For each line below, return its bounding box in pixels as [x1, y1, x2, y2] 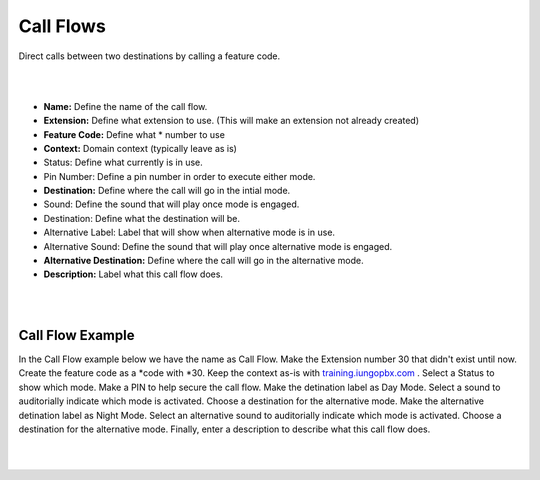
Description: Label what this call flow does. [43, 268, 224, 280]
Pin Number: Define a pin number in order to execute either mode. [43, 170, 316, 182]
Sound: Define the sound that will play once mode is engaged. [43, 198, 300, 210]
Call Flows [18, 15, 107, 37]
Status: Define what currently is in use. [43, 156, 204, 169]
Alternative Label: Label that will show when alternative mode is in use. [43, 226, 335, 239]
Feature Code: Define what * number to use [43, 128, 225, 140]
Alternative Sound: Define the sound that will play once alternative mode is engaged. [43, 240, 393, 252]
